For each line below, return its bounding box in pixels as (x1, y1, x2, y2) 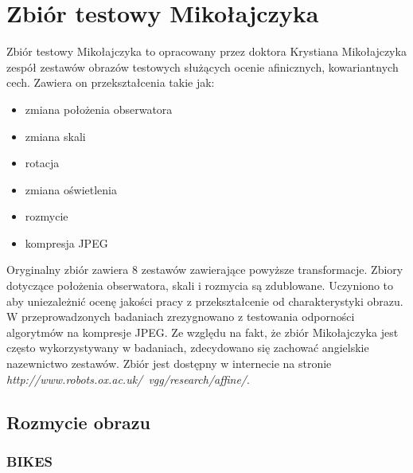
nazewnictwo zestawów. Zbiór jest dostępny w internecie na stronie (6, 355, 332, 372)
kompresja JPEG (25, 234, 108, 251)
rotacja (25, 154, 60, 171)
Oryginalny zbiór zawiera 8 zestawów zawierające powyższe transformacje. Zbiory (6, 261, 403, 278)
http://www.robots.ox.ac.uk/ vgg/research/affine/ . (6, 370, 250, 387)
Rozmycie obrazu (6, 409, 150, 434)
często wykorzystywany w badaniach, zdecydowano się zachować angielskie (6, 339, 369, 356)
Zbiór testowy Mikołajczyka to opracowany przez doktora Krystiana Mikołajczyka (6, 43, 407, 60)
